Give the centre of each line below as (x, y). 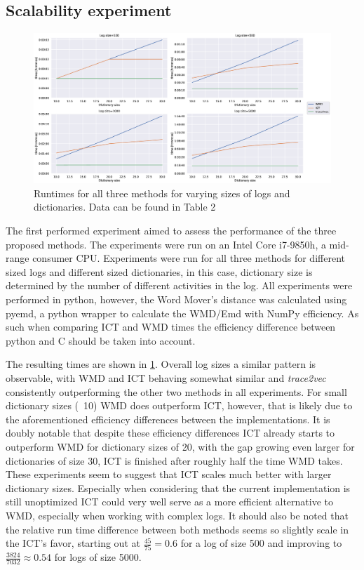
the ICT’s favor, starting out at (73, 543)
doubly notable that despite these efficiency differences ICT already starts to (170, 433)
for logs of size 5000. (98, 557)
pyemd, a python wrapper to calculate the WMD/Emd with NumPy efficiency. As (182, 313)
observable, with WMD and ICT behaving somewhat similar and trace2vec (166, 377)
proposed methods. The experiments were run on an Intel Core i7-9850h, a (166, 244)
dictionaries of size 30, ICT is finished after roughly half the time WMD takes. (174, 460)
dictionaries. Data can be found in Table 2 (125, 207)
